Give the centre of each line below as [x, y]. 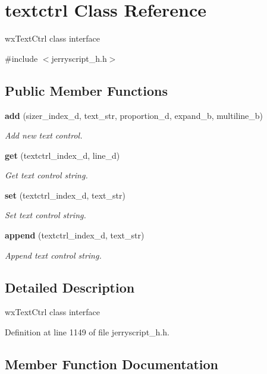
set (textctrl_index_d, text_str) [65, 195]
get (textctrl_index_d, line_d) [62, 155]
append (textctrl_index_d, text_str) [75, 235]
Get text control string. [46, 175]
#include [21, 58]
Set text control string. [45, 215]
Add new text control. [44, 135]
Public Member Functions [86, 90]
